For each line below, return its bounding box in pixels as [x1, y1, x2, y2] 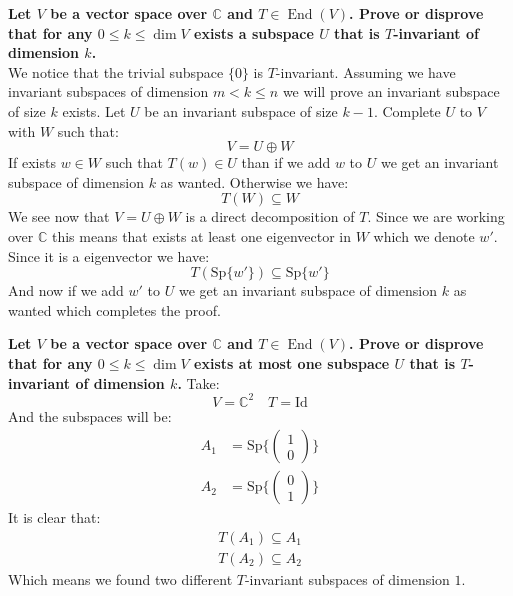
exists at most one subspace [194, 352, 390, 373]
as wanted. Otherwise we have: [160, 171, 349, 192]
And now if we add [8, 280, 124, 301]
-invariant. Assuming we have [275, 61, 456, 82]
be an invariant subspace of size [144, 100, 338, 121]
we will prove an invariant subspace [282, 81, 500, 102]
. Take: [177, 372, 220, 393]
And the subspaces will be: [8, 405, 172, 426]
